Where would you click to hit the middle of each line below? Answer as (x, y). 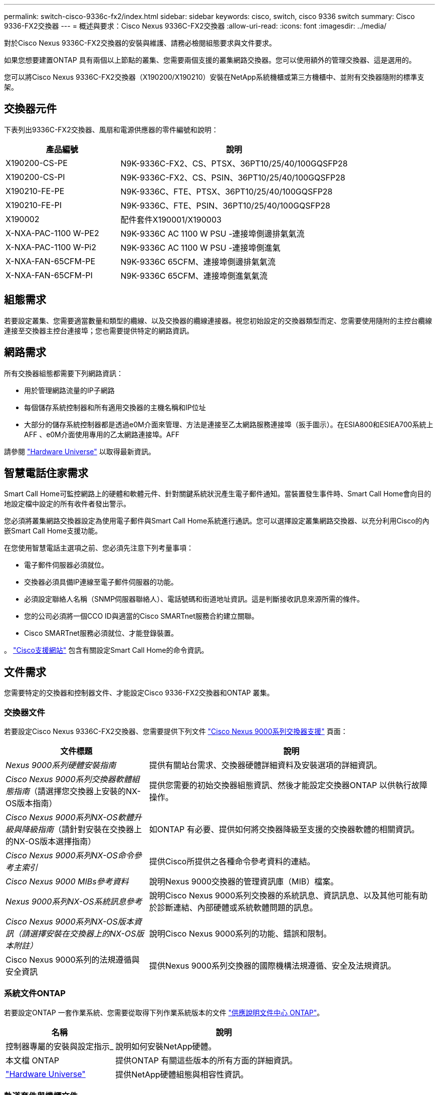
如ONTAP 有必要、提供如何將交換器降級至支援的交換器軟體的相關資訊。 (284, 829)
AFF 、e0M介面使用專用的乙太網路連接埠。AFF (102, 434)
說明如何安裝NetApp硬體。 (166, 1046)
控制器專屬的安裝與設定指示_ (60, 1046)
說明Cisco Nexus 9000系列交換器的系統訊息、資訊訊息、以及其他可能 (280, 895)
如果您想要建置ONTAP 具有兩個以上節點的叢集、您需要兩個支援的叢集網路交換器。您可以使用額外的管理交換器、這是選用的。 (210, 60)
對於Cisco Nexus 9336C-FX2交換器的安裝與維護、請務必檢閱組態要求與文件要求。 (140, 43)
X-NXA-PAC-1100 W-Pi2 (51, 247)
